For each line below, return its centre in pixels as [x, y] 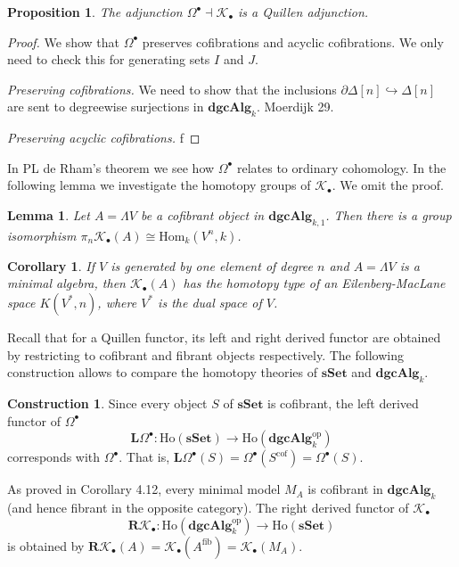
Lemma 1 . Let [49, 214]
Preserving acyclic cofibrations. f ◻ [104, 138]
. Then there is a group [389, 214]
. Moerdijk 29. [295, 107]
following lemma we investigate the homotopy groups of [159, 185]
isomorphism [42, 235]
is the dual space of [210, 302]
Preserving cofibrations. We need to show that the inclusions [172, 89]
